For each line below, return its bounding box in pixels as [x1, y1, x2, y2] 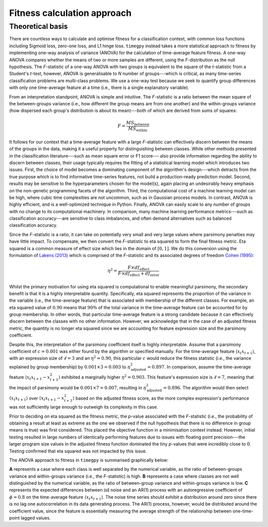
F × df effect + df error [118, 270, 160, 277]
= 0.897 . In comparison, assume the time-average [147, 363, 251, 370]
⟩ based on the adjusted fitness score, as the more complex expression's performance [72, 395, 249, 401]
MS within [128, 126, 147, 133]
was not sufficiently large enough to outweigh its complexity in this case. [9, 404, 158, 410]
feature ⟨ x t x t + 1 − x [9, 374, 51, 381]
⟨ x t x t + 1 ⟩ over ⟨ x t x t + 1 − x [9, 395, 65, 402]
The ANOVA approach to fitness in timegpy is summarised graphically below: [9, 457, 169, 463]
